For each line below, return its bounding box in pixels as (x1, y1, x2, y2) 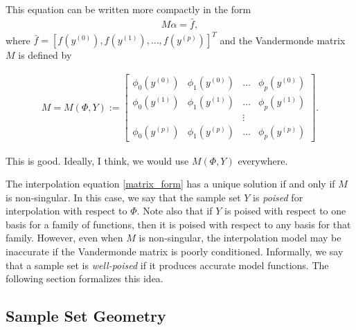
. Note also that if (136, 203, 213, 218)
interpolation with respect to (6, 203, 127, 218)
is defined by (18, 48, 72, 62)
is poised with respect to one (224, 203, 346, 218)
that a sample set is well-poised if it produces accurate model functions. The (6, 257, 329, 272)
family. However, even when (6, 230, 123, 245)
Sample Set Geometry (6, 305, 166, 327)
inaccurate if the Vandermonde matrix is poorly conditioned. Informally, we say (6, 244, 344, 259)
